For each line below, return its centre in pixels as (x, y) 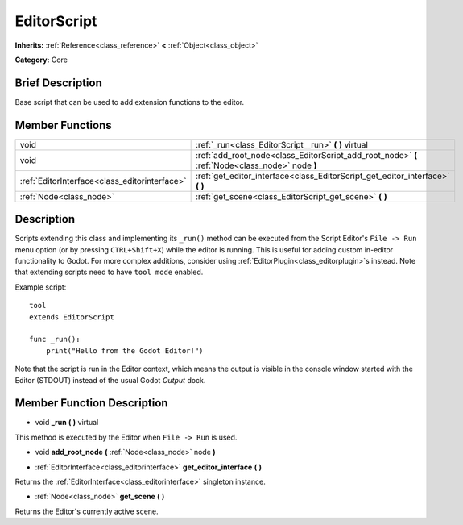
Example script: (41, 287)
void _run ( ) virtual (67, 423)
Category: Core (41, 60)
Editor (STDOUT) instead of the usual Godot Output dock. (110, 380)
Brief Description (58, 83)
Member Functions (63, 125)
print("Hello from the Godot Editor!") (124, 350)
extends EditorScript (72, 317)
